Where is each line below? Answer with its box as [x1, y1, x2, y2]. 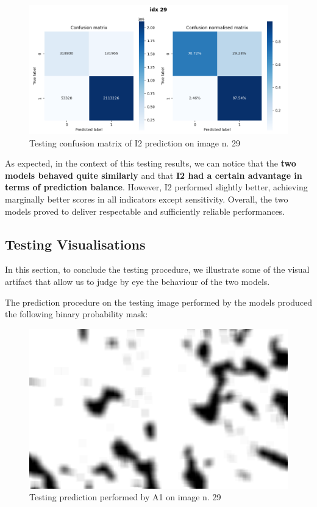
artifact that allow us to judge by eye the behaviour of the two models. [5, 275, 270, 287]
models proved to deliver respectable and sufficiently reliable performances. [5, 204, 285, 217]
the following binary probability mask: [5, 307, 148, 320]
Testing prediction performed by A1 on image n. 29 [29, 491, 221, 503]
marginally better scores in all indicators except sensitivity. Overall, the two [5, 192, 288, 205]
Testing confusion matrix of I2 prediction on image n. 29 [29, 136, 240, 149]
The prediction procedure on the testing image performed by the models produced [5, 295, 313, 308]
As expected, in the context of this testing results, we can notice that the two [5, 157, 296, 170]
